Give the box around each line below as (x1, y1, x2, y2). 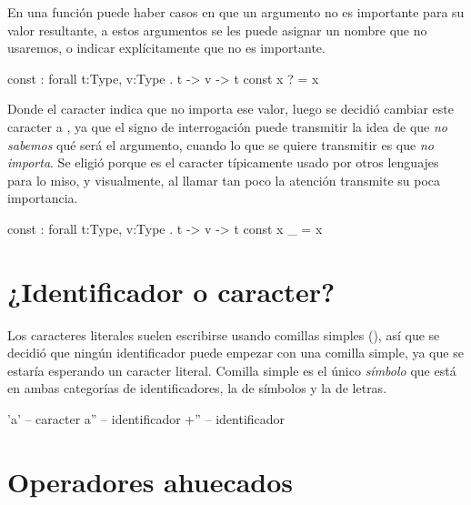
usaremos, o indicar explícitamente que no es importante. (7, 38, 326, 57)
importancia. (7, 188, 78, 207)
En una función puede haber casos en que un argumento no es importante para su (7, 3, 465, 21)
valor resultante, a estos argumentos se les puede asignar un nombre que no (7, 20, 427, 39)
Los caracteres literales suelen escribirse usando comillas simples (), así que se (7, 325, 440, 344)
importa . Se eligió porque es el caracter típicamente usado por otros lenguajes (7, 153, 439, 172)
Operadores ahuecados (7, 462, 294, 500)
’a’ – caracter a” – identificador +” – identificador (7, 409, 286, 429)
